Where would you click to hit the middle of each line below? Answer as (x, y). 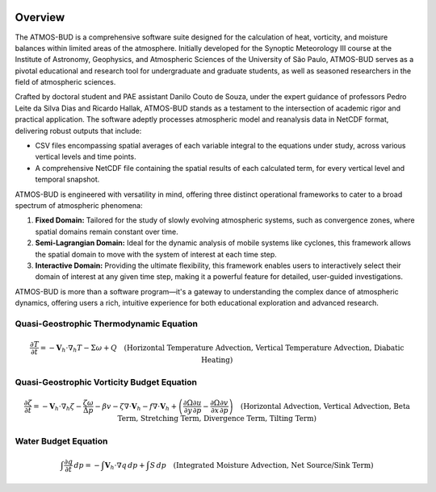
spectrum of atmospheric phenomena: (79, 205)
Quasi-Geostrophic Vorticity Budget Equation (106, 382)
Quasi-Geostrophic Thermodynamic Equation (106, 323)
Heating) (217, 360)
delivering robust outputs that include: (78, 131)
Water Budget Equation (61, 441)
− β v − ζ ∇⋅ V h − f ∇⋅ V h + (136, 407)
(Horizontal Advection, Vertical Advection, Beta (325, 406)
